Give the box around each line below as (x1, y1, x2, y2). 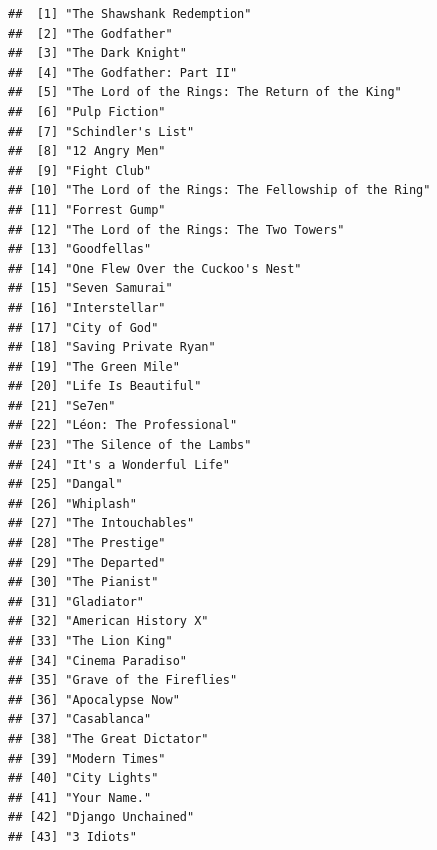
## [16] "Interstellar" (8, 300, 166, 315)
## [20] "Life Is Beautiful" (8, 379, 202, 394)
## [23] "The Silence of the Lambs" (8, 438, 252, 453)
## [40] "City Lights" (8, 771, 159, 786)
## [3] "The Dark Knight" (8, 46, 187, 61)
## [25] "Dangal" (8, 477, 123, 492)
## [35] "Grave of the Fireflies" (8, 673, 238, 688)
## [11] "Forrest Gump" (8, 202, 166, 217)
